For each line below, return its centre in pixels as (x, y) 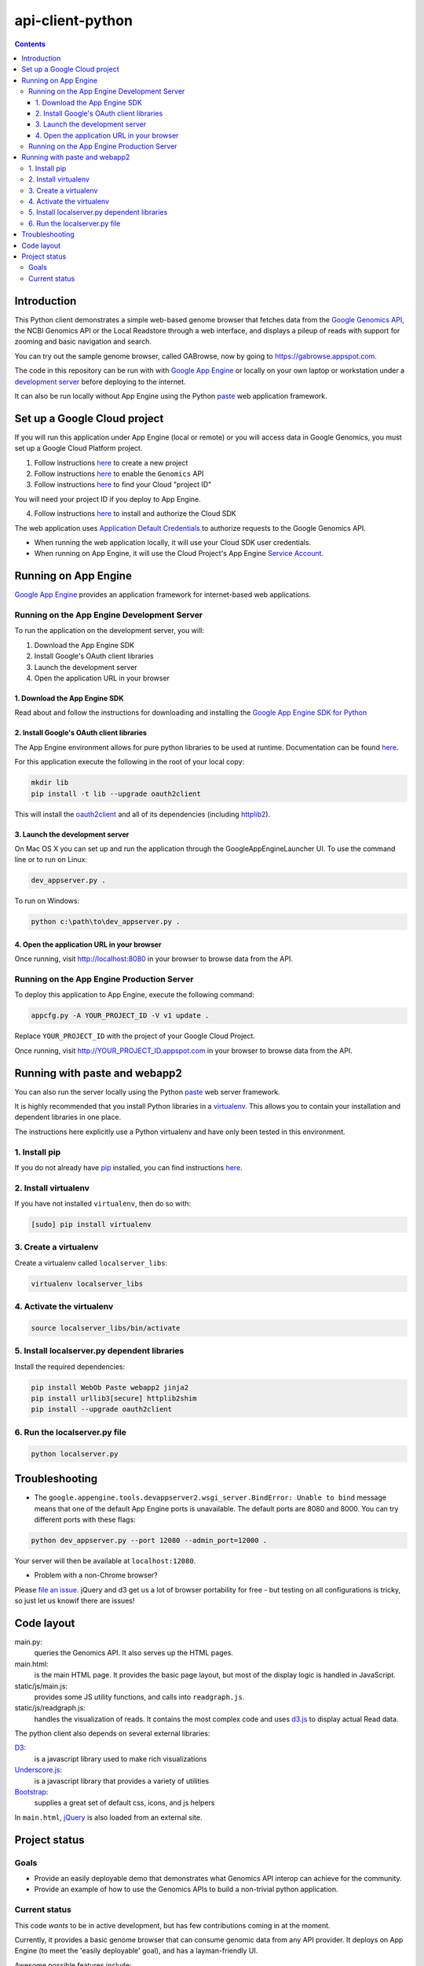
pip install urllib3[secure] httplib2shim (114, 1399)
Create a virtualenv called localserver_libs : (91, 1263)
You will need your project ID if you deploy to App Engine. (108, 499)
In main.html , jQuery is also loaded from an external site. (108, 1817)
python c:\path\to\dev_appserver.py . (106, 922)
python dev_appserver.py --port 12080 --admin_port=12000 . (149, 1540)
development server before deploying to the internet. (100, 381)
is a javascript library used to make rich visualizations (121, 1758)
